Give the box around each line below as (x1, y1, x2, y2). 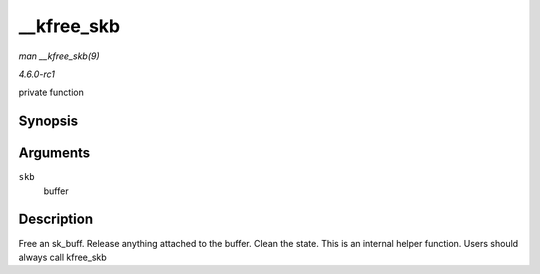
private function (18, 86, 84, 99)
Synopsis (18, 113, 79, 130)
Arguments (18, 145, 91, 162)
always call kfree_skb (18, 251, 107, 263)
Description (18, 211, 94, 228)
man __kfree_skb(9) (18, 50, 100, 62)
